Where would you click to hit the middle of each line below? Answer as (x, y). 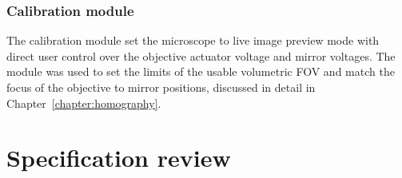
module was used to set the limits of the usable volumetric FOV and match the (201, 71)
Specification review (119, 158)
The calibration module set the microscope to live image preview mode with (193, 40)
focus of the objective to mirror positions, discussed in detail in (161, 87)
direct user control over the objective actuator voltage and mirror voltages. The (201, 55)
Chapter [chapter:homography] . (84, 103)
